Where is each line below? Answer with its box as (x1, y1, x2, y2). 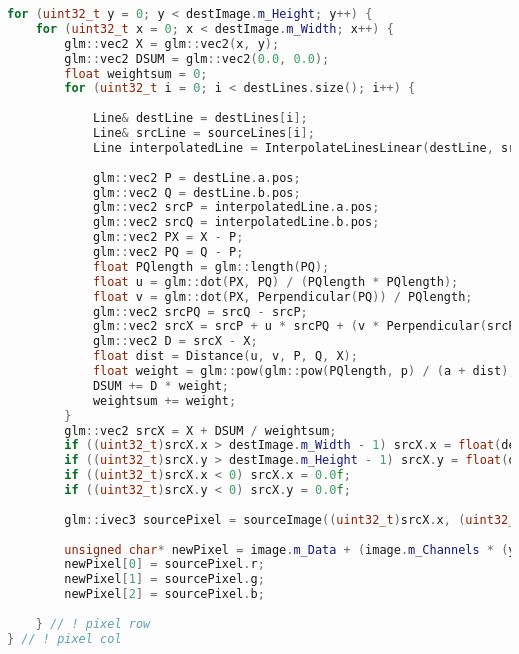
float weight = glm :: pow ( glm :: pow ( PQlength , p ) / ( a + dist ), (92, 364, 516, 378)
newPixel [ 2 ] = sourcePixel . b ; (64, 587, 265, 602)
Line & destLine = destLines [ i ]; (92, 111, 308, 126)
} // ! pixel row (35, 616, 151, 631)
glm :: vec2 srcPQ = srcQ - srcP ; (92, 304, 308, 319)
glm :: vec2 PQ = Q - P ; (92, 245, 244, 259)
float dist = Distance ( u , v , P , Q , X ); (92, 349, 358, 364)
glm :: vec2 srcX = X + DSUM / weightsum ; (64, 423, 337, 438)
